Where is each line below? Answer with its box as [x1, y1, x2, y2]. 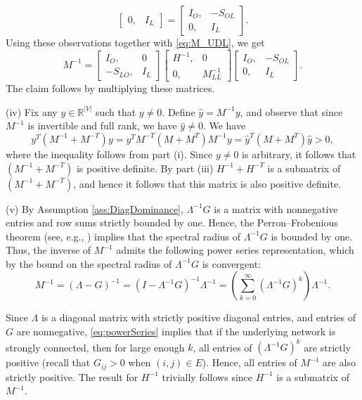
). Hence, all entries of [202, 355, 297, 370]
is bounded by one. [271, 228, 353, 243]
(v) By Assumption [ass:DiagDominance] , [6, 201, 183, 216]
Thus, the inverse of [6, 243, 91, 257]
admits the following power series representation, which [116, 243, 354, 257]
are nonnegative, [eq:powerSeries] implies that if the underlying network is [16, 324, 336, 339]
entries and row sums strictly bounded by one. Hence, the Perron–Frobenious [6, 215, 338, 230]
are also [323, 355, 356, 370]
